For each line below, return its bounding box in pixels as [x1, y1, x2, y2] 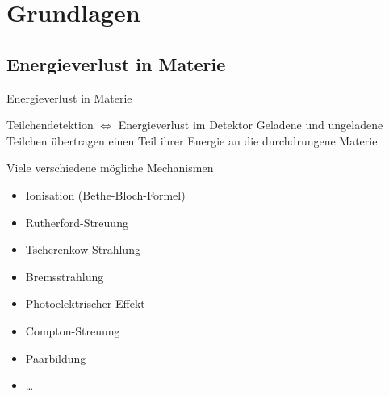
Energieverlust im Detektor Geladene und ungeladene [118, 116, 383, 133]
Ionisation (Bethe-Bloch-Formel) [25, 186, 186, 203]
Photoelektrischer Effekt [25, 295, 145, 312]
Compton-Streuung [25, 322, 120, 339]
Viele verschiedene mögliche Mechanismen [6, 159, 214, 176]
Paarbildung [25, 349, 86, 366]
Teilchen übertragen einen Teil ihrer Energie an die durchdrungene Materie [6, 132, 378, 149]
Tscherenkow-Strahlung [25, 241, 140, 258]
